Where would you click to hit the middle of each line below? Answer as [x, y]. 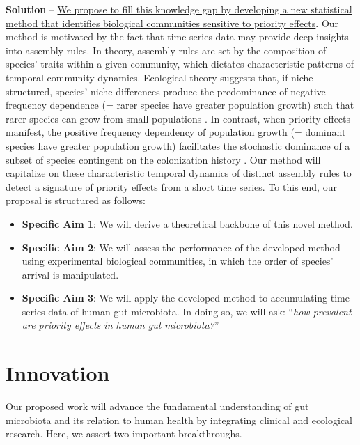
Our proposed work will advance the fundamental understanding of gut [157, 406]
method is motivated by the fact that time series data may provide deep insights [177, 37]
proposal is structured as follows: [76, 200]
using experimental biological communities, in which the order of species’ [178, 261]
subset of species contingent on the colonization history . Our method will [163, 159]
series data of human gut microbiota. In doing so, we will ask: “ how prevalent [187, 311]
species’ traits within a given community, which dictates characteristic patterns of [180, 64]
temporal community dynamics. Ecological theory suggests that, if [147, 77]
